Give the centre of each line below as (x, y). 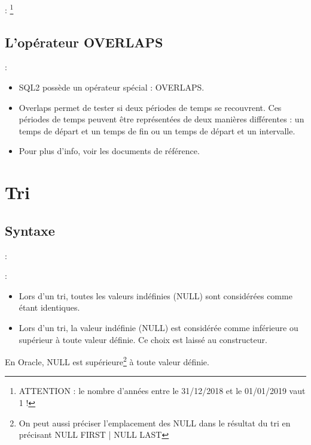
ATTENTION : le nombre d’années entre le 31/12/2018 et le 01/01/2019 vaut (162, 391)
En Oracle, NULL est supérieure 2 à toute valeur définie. (107, 361)
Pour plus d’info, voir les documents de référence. (109, 151)
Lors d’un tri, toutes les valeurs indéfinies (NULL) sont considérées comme (155, 295)
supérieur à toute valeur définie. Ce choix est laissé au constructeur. (143, 339)
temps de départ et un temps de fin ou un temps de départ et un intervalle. (157, 130)
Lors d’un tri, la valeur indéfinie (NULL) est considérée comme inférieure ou (158, 327)
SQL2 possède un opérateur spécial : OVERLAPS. (112, 87)
